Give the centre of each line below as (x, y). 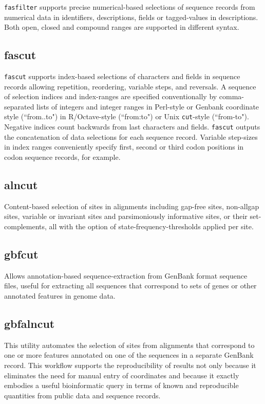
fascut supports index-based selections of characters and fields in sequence (122, 76)
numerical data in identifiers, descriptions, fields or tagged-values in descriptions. (131, 17)
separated (19, 106)
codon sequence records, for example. (62, 157)
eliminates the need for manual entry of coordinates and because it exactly (122, 375)
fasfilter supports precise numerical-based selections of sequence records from (130, 7)
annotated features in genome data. (60, 295)
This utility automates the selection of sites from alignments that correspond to (129, 345)
